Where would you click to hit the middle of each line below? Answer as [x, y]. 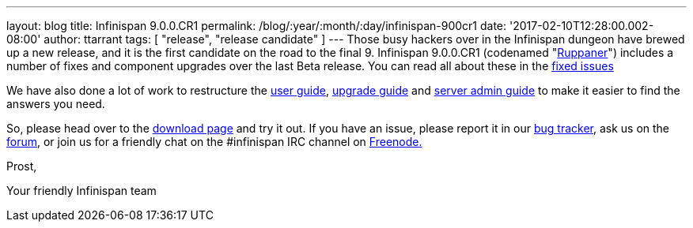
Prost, [22, 166]
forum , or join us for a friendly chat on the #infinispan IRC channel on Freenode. [214, 142]
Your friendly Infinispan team [81, 191]
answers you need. [56, 104]
